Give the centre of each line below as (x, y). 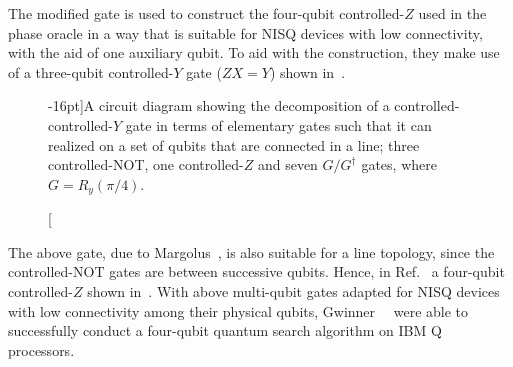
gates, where (399, 164)
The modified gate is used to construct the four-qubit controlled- (206, 13)
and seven (287, 164)
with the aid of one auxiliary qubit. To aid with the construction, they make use (254, 52)
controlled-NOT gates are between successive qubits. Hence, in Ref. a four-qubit (256, 271)
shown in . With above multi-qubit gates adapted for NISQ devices (293, 290)
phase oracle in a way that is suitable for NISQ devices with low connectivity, (245, 32)
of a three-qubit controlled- (91, 71)
